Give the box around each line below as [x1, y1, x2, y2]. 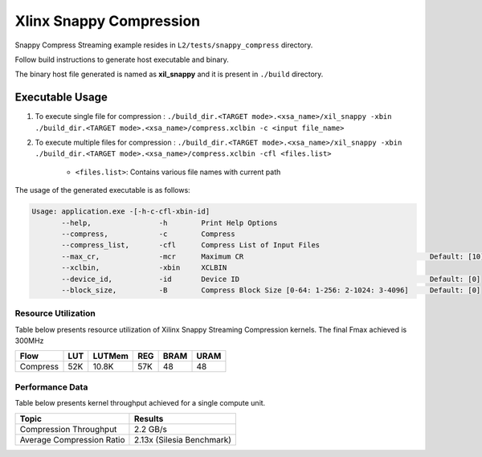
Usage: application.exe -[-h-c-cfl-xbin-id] [31, 207, 210, 216]
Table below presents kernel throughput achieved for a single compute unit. [14, 398, 266, 408]
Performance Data [14, 382, 88, 393]
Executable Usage [14, 91, 108, 104]
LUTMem [92, 350, 129, 361]
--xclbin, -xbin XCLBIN [61, 263, 227, 272]
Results [133, 413, 164, 424]
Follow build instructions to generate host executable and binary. [14, 55, 229, 64]
